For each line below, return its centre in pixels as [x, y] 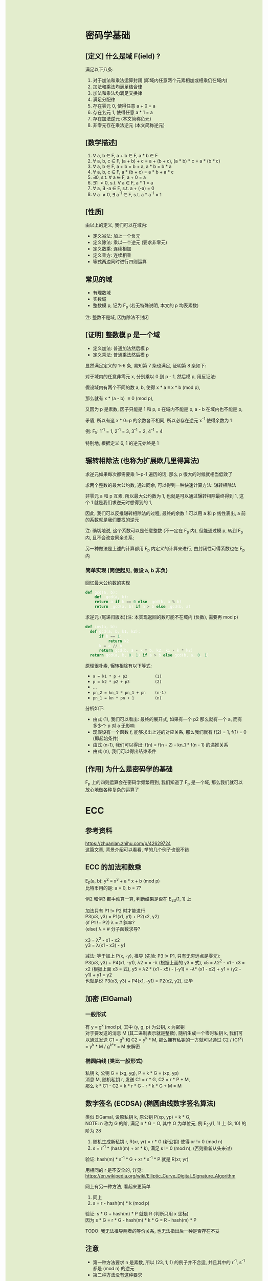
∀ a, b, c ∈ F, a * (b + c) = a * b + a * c [133, 172]
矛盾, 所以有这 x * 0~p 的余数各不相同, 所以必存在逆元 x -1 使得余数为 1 [159, 420]
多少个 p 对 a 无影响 [114, 726]
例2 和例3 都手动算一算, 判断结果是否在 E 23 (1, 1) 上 [138, 899]
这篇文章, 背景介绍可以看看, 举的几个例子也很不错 [137, 849]
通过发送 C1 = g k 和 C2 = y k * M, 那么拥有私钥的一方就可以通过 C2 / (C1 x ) [166, 1039]
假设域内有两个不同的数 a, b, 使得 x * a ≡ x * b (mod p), [143, 387]
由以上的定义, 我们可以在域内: [116, 225]
